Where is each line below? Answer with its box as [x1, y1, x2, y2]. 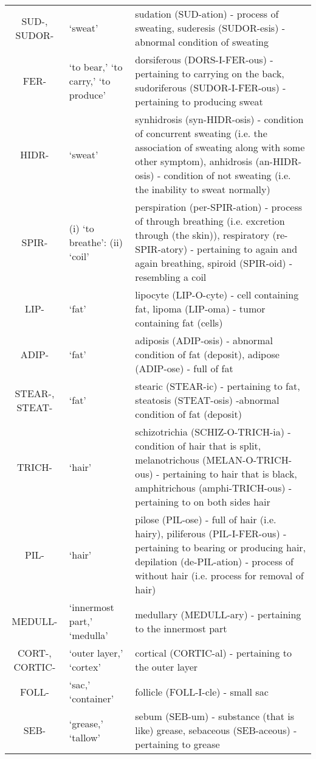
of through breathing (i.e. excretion [135, 214, 285, 228]
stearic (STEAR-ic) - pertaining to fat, [135, 379, 300, 393]
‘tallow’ [69, 730, 100, 744]
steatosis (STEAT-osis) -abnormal [135, 393, 280, 407]
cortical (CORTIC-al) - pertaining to [135, 646, 292, 660]
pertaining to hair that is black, [162, 467, 297, 481]
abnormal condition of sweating [135, 35, 269, 49]
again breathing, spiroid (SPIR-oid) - [135, 256, 293, 270]
